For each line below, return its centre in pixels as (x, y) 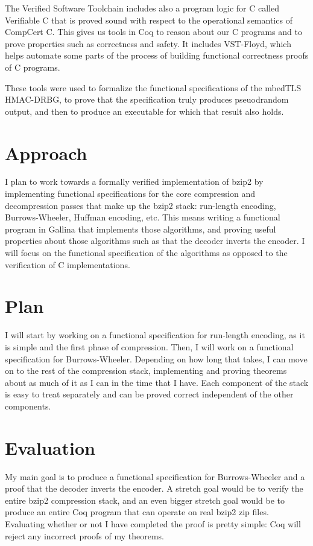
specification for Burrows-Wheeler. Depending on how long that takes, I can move (156, 358)
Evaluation (50, 447)
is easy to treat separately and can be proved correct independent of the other (149, 394)
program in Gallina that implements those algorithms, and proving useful (141, 229)
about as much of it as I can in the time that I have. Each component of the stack (157, 382)
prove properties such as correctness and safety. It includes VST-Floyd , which (148, 43)
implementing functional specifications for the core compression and (130, 194)
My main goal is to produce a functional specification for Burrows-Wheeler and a (155, 476)
